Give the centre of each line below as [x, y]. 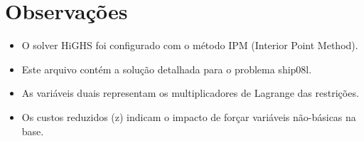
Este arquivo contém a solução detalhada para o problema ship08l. [167, 69]
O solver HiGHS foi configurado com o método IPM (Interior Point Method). [190, 45]
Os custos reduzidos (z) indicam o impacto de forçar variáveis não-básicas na [189, 116]
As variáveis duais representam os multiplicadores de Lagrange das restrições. [190, 93]
